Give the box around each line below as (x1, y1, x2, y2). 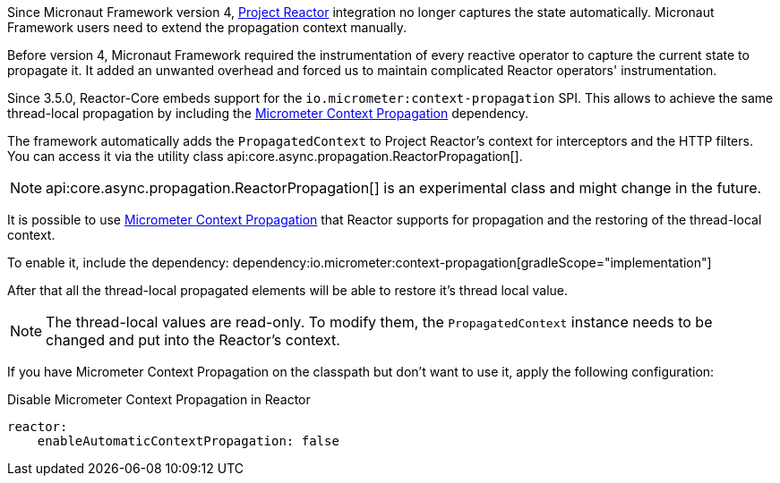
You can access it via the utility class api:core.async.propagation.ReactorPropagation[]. (7, 148, 523, 164)
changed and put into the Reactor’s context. (46, 331, 340, 349)
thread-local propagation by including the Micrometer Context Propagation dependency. (7, 106, 528, 121)
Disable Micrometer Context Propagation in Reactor (7, 392, 311, 407)
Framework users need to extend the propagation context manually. (7, 20, 407, 35)
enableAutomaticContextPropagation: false (37, 434, 339, 448)
